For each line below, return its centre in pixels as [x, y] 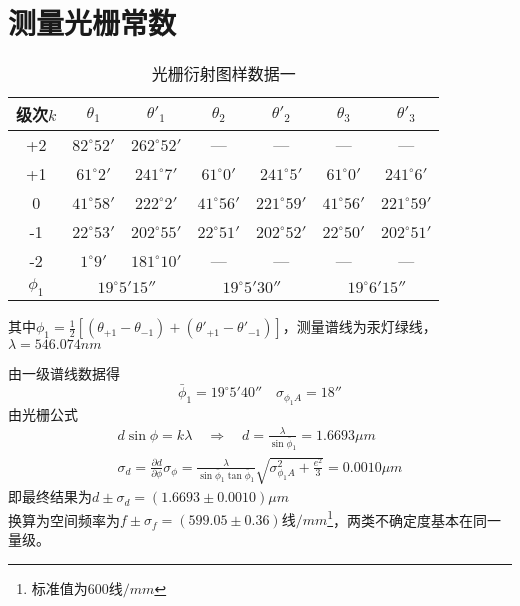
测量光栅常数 [92, 22]
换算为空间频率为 [64, 519]
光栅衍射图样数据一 [223, 74]
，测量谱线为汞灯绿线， [359, 326]
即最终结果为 [50, 496]
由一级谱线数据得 [64, 373]
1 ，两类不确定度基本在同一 [414, 518]
